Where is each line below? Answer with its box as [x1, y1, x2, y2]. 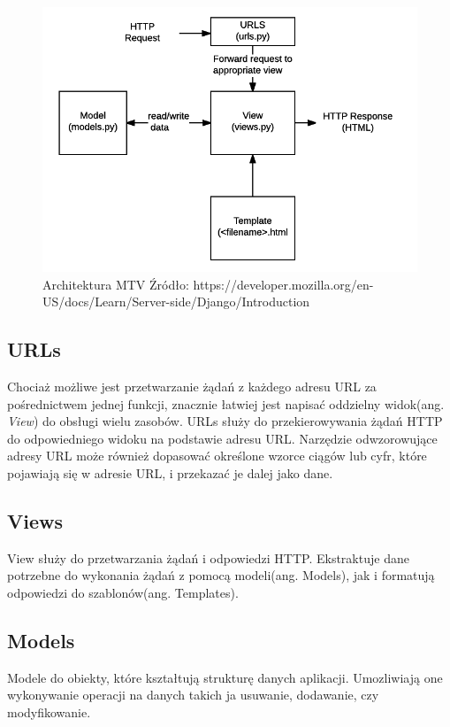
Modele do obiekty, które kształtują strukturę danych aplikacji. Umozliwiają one [7, 668, 443, 686]
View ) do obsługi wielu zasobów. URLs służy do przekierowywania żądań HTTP [7, 412, 443, 430]
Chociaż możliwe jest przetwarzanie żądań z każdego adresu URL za [7, 377, 377, 396]
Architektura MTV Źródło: [42, 275, 189, 293]
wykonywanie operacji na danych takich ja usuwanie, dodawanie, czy [7, 685, 379, 704]
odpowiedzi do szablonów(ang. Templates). [7, 584, 239, 602]
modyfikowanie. [7, 703, 91, 722]
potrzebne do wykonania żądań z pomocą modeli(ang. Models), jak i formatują [7, 566, 435, 584]
